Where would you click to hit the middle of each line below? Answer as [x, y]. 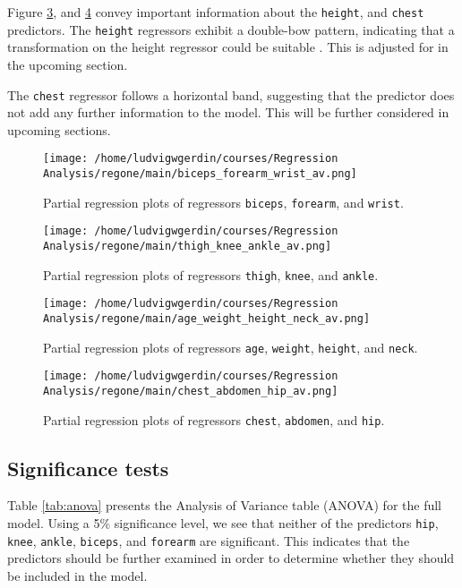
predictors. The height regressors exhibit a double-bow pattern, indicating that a [231, 29]
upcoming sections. [59, 129]
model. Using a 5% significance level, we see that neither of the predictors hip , [223, 523]
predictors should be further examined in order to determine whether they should [231, 558]
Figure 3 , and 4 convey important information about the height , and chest [216, 12]
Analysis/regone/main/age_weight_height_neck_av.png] [207, 318]
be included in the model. [77, 575]
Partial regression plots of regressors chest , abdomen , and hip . [214, 419]
